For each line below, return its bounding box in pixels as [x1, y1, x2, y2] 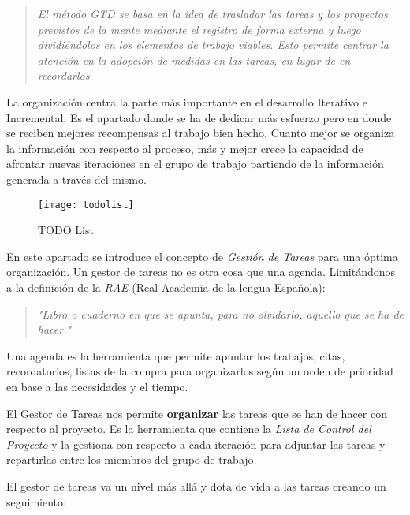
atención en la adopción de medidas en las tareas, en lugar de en [37, 51, 351, 68]
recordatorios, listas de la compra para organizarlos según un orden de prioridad [6, 363, 393, 379]
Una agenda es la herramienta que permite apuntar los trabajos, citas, [6, 347, 345, 364]
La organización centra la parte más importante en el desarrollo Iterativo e [6, 93, 367, 110]
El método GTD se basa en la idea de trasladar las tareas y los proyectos [37, 6, 388, 21]
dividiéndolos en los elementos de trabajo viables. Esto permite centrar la [37, 36, 389, 53]
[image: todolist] [38, 199, 134, 211]
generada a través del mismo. [6, 170, 147, 187]
